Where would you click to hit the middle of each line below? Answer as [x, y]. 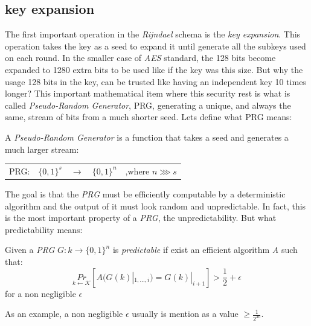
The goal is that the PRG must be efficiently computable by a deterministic [145, 193]
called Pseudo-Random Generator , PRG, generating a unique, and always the [148, 105]
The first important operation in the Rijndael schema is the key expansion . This [153, 34]
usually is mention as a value [185, 314]
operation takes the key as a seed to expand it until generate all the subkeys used [155, 46]
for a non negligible [40, 293]
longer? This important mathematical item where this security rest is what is [148, 93]
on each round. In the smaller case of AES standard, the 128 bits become [140, 58]
